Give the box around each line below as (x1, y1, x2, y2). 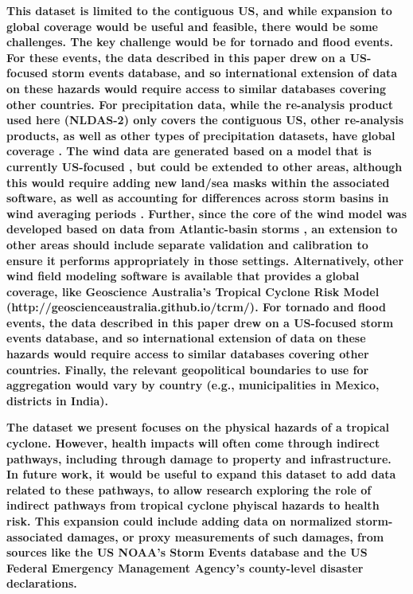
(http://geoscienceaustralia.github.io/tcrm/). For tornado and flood (6, 299, 386, 315)
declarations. (6, 575, 77, 592)
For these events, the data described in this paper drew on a (6, 49, 346, 65)
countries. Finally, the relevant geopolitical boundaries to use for (6, 361, 369, 377)
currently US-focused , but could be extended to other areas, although (6, 158, 403, 174)
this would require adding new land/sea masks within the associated (6, 174, 390, 190)
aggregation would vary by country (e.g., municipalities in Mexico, (6, 377, 380, 393)
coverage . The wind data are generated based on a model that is (6, 143, 372, 159)
